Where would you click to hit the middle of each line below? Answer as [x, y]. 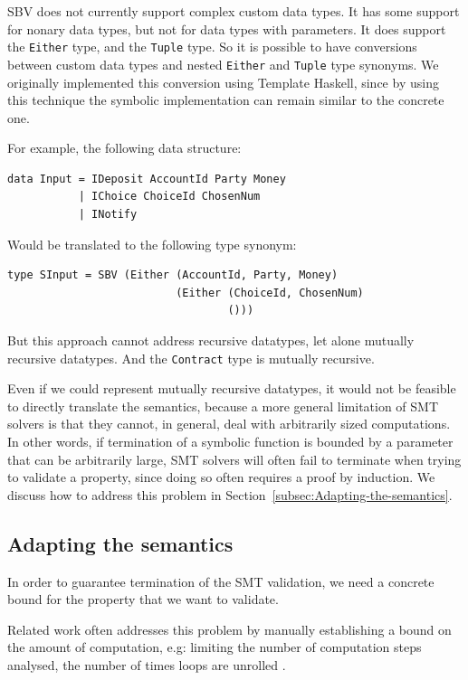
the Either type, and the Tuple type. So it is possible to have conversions [212, 47]
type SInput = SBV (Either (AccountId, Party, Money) [173, 275]
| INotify [108, 215]
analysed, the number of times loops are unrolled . [147, 665]
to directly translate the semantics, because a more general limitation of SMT [223, 406]
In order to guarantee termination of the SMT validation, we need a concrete [221, 581]
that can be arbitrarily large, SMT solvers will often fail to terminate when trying [234, 459]
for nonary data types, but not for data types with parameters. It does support [227, 28]
